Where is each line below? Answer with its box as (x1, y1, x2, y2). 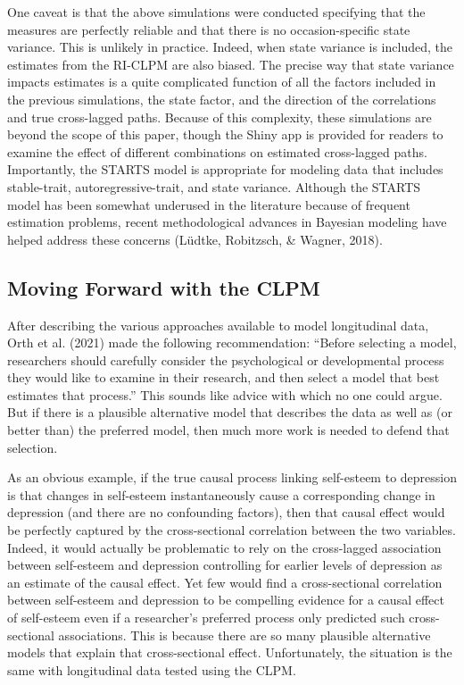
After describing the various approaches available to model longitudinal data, (7, 315, 429, 334)
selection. (7, 438, 58, 456)
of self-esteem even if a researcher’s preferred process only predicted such (7, 608, 405, 627)
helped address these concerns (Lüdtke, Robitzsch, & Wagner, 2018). (7, 230, 383, 248)
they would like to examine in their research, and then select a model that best (7, 368, 440, 387)
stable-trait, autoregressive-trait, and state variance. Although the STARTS (7, 177, 421, 196)
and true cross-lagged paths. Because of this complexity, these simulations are (7, 107, 432, 126)
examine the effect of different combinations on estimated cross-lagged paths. (7, 142, 427, 161)
